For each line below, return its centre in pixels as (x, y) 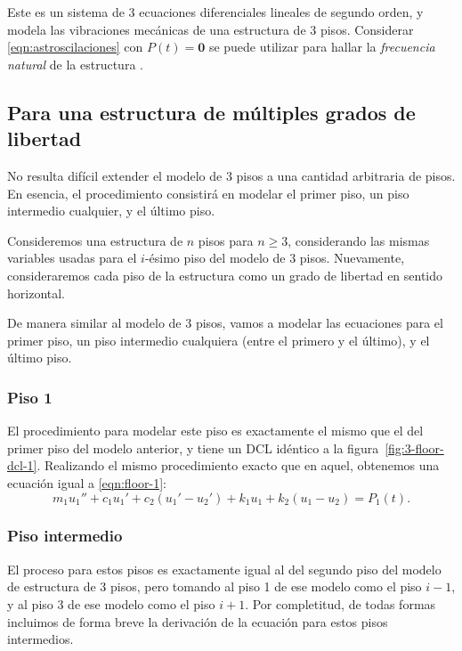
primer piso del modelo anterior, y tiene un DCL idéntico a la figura (193, 448)
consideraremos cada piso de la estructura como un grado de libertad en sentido (225, 275)
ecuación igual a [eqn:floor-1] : (87, 482)
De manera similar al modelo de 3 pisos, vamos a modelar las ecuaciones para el (225, 323)
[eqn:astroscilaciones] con (75, 47)
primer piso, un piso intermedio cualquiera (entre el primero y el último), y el (219, 340)
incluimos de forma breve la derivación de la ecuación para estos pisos (198, 621)
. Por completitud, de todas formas (340, 603)
